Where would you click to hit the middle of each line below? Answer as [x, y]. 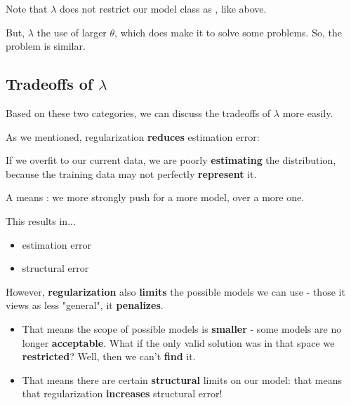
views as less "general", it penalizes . [85, 305]
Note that [27, 8]
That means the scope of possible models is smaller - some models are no [182, 328]
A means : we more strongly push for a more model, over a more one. [155, 197]
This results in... [41, 220]
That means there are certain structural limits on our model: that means [182, 379]
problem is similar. [46, 46]
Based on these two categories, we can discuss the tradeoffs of [138, 112]
